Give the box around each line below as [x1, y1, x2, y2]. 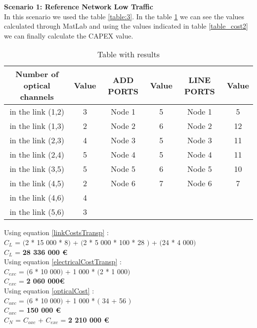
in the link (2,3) [9, 134, 65, 146]
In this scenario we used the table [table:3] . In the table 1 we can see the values [4, 11, 245, 21]
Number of [15, 68, 59, 80]
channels [20, 91, 54, 103]
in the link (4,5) [9, 177, 65, 189]
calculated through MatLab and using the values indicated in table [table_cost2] [4, 21, 249, 31]
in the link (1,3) [9, 120, 65, 132]
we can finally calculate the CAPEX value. [4, 30, 133, 41]
